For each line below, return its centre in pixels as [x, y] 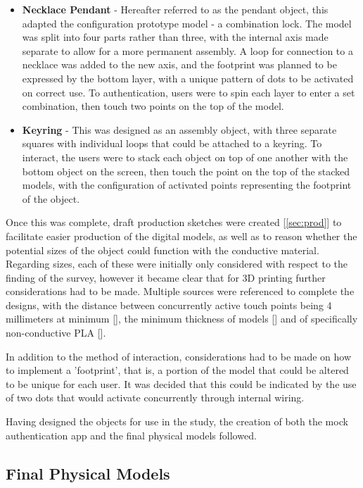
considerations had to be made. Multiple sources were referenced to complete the [180, 291]
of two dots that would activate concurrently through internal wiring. [155, 398]
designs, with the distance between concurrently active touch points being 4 [169, 305]
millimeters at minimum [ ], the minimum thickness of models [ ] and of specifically [182, 319]
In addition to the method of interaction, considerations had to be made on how [179, 356]
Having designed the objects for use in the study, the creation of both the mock [177, 421]
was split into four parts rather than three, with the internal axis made [175, 37]
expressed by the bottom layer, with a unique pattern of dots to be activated [188, 78]
